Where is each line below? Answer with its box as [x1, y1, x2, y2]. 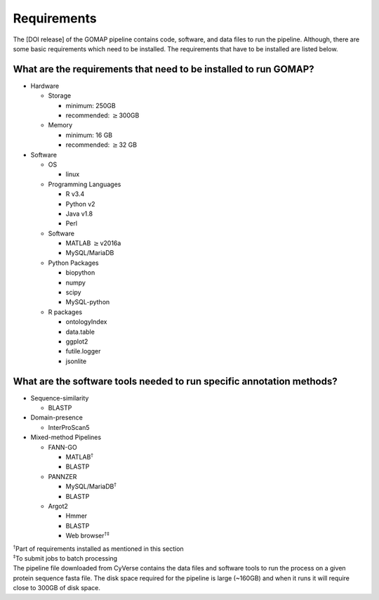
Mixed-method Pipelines [30, 433, 102, 442]
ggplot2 [65, 337, 88, 346]
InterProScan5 [48, 423, 91, 431]
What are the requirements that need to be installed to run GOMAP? [13, 63, 315, 75]
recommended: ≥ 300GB [65, 111, 140, 119]
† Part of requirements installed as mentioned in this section [13, 543, 184, 553]
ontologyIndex [65, 318, 107, 326]
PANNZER [48, 472, 77, 481]
